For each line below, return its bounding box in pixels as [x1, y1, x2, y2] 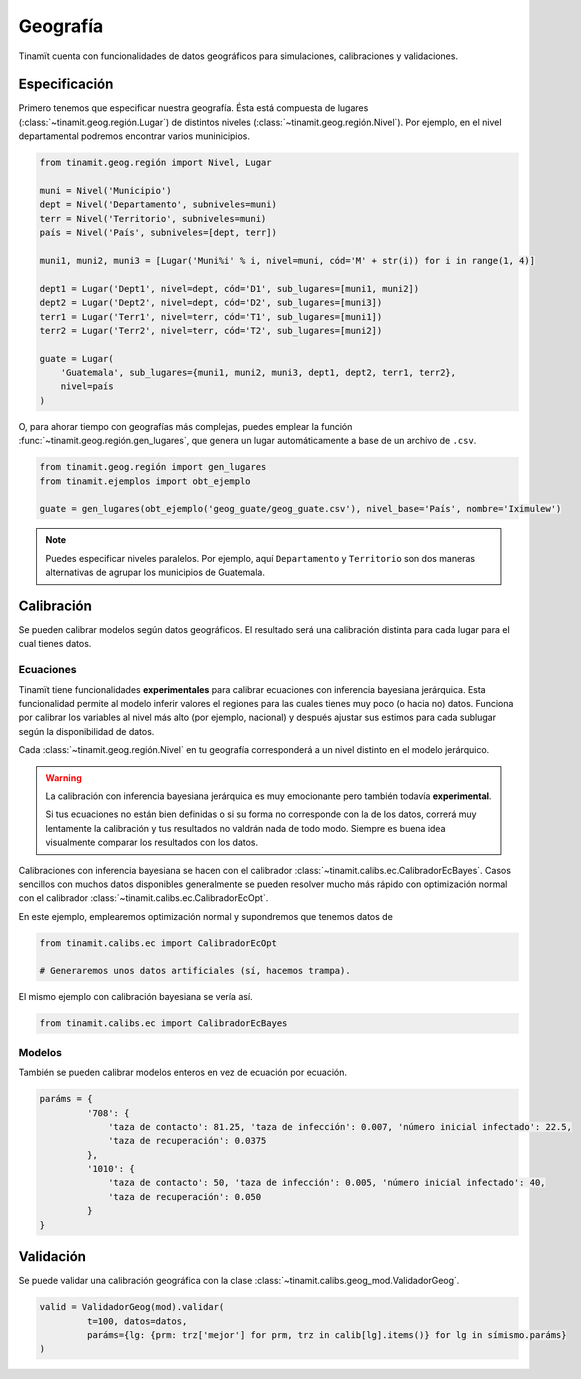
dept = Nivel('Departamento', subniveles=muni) [39, 199, 277, 210]
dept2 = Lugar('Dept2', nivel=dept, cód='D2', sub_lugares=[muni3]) [39, 297, 383, 309]
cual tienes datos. [18, 638, 92, 650]
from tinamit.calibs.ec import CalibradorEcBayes [39, 1018, 288, 1029]
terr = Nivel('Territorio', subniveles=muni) [39, 213, 267, 224]
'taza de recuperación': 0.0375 [108, 1135, 267, 1147]
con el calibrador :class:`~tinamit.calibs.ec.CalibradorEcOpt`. [18, 892, 269, 904]
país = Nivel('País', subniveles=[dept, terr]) [39, 227, 277, 239]
